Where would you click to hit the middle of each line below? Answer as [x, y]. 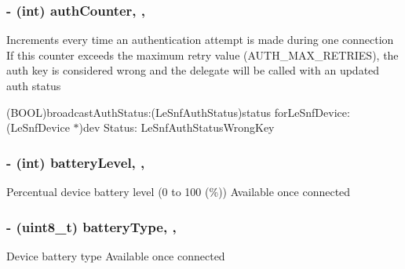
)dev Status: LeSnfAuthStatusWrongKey [177, 127]
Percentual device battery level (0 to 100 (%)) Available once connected [179, 191]
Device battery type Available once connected [116, 255]
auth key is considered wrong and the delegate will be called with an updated [193, 70]
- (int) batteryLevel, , [76, 162]
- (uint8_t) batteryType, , [91, 226]
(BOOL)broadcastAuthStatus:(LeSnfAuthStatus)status [139, 112]
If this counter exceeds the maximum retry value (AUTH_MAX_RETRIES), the [202, 55]
